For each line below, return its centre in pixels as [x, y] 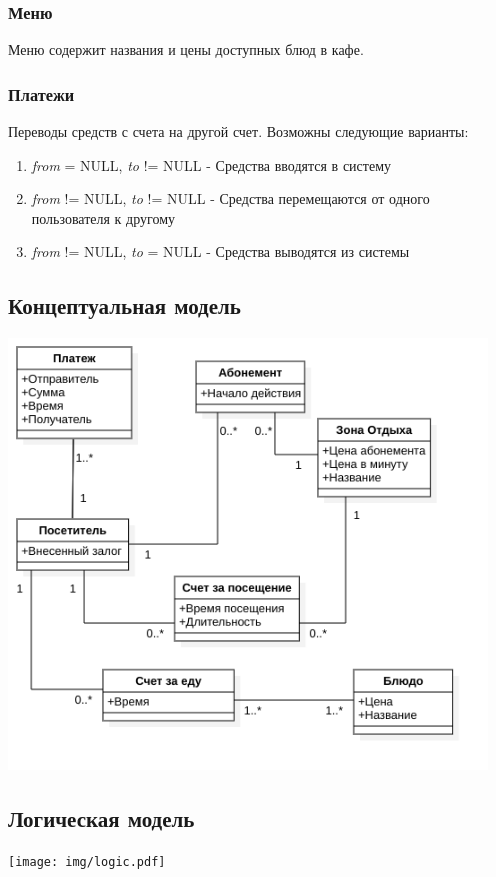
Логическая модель [101, 817]
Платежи [41, 93]
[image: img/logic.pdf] [87, 861]
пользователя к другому [103, 217]
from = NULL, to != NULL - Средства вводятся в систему [211, 164]
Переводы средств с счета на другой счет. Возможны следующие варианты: [238, 131]
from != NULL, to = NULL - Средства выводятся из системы [220, 251]
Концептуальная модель [124, 305]
